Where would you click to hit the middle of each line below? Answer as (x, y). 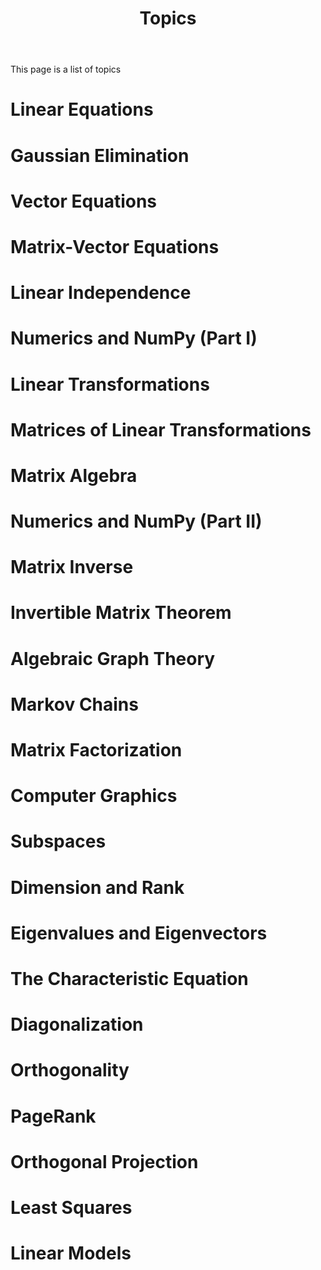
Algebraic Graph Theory (113, 658)
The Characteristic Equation (129, 978)
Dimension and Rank (97, 887)
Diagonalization (77, 1024)
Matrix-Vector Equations (115, 246)
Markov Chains (74, 704)
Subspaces (58, 841)
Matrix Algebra (74, 475)
